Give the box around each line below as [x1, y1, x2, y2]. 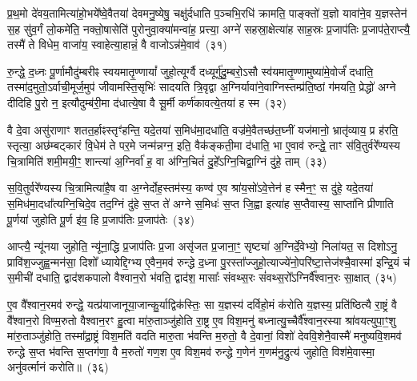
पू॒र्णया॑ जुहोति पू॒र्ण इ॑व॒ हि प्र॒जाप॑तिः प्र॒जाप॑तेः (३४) [7, 211, 195, 227]
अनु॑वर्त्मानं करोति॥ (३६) [7, 359, 109, 375]
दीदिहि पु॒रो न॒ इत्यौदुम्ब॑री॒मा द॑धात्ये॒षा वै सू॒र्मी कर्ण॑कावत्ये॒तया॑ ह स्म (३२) [7, 94, 287, 110]
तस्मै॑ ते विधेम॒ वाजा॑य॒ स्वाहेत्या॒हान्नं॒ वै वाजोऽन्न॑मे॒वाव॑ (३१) [7, 36, 227, 53]
